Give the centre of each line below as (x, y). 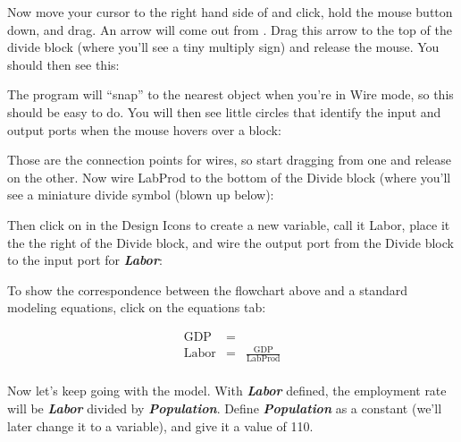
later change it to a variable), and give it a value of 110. (160, 425)
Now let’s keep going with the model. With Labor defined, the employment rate (227, 391)
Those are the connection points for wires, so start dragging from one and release (229, 160)
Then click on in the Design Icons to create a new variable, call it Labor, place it (229, 224)
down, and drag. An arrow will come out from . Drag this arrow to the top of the (230, 29)
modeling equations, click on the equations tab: (137, 307)
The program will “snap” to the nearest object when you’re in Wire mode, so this (230, 94)
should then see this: (63, 64)
